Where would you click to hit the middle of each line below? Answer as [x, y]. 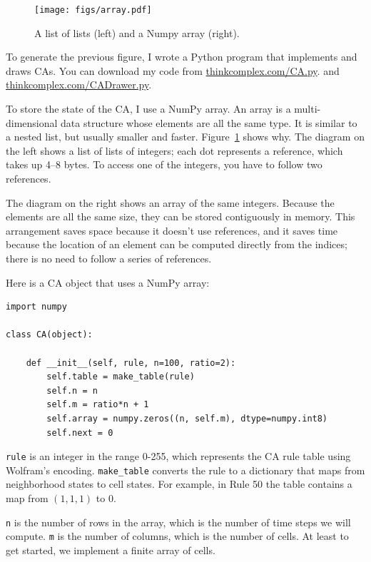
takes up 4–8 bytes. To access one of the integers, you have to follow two [164, 164]
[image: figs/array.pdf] [93, 10]
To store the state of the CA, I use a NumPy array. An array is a [148, 109]
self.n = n [72, 390]
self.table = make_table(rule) [121, 377]
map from [27, 498]
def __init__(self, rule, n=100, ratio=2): [131, 363]
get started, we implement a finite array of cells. [111, 550]
